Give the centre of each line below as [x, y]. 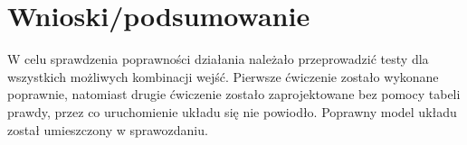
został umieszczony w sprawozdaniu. [108, 129]
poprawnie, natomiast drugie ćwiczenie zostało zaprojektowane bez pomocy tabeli [234, 94]
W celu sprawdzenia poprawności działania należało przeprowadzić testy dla [218, 59]
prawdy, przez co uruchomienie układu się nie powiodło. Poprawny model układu [232, 111]
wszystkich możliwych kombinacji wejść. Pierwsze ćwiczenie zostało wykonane [223, 76]
